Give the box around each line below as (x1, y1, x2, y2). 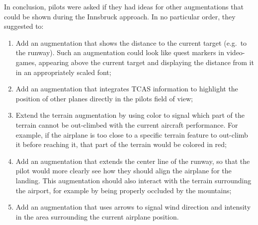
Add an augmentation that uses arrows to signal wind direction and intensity (15, 202, 251, 212)
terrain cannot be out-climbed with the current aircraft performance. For (15, 119, 238, 130)
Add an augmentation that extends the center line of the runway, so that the (15, 155, 250, 166)
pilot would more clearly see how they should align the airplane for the (15, 165, 232, 176)
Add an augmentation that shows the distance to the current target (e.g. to (15, 37, 247, 48)
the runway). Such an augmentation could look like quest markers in (15, 47, 224, 58)
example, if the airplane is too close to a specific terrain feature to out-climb (15, 129, 248, 140)
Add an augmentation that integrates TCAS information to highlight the (15, 83, 238, 94)
